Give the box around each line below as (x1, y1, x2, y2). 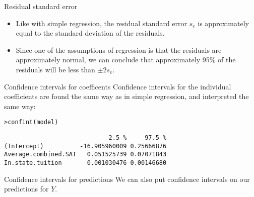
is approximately (198, 18, 249, 28)
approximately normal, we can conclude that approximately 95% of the (16, 54, 236, 65)
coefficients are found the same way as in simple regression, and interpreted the (4, 91, 249, 102)
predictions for (4, 183, 49, 194)
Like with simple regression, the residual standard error (16, 18, 187, 28)
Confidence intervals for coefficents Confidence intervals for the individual (4, 81, 231, 91)
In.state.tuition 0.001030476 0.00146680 (4, 159, 167, 166)
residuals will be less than (16, 64, 95, 74)
